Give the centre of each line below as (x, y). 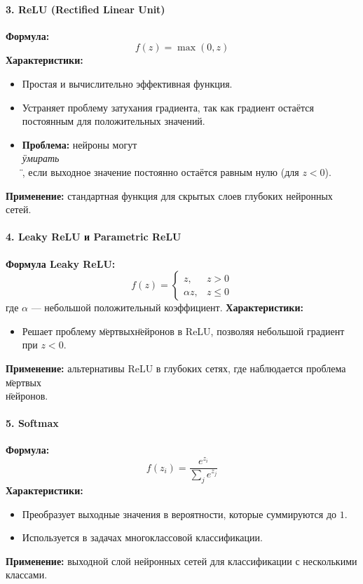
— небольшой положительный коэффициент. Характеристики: (167, 307)
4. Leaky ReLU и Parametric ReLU (94, 237)
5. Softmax (32, 423)
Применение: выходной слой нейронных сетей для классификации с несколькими (181, 561)
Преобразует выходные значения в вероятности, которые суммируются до (179, 514)
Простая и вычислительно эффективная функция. (127, 83)
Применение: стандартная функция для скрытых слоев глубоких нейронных (169, 195)
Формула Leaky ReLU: (61, 263)
